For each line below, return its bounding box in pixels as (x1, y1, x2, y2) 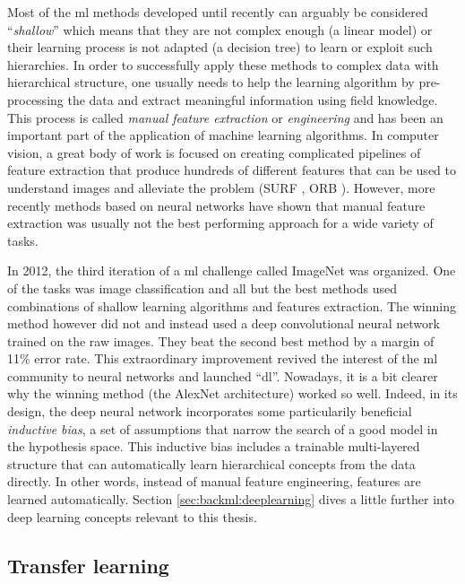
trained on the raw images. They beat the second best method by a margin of (7, 331, 435, 350)
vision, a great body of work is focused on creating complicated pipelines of (7, 143, 421, 161)
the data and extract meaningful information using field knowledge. (67, 90, 438, 109)
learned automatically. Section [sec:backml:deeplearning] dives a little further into (7, 490, 454, 509)
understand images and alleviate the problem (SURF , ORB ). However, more (7, 178, 435, 196)
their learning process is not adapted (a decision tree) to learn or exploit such (7, 38, 433, 57)
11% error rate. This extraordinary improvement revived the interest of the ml (7, 349, 438, 368)
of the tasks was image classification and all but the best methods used (7, 278, 397, 297)
